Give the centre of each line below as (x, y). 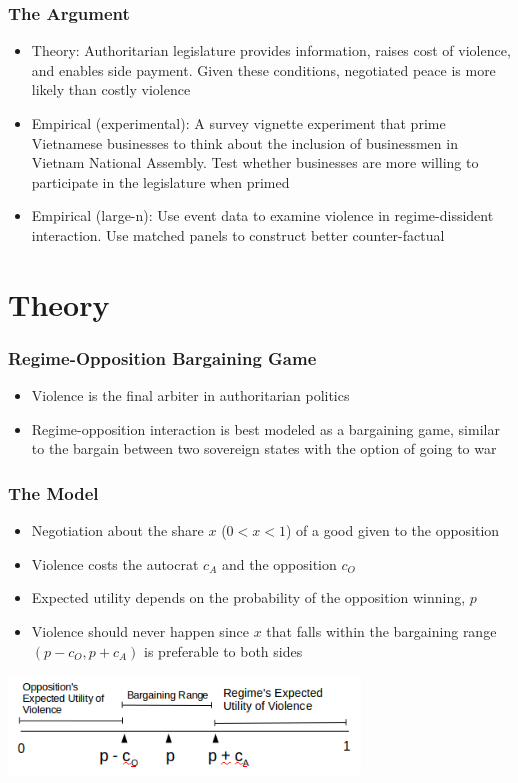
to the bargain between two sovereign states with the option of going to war (264, 448)
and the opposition (279, 563)
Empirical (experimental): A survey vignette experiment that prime (238, 123)
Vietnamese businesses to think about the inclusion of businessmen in (244, 142)
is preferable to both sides (223, 650)
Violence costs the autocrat (115, 563)
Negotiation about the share (117, 530)
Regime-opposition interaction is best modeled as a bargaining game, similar (265, 428)
